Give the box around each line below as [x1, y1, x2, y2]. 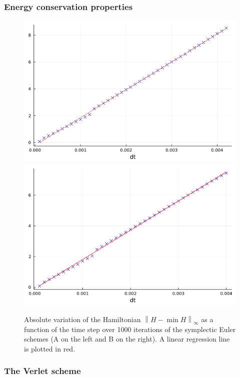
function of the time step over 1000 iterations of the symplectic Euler [24, 324, 236, 334]
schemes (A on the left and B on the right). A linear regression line [24, 334, 230, 344]
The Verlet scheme [4, 365, 81, 377]
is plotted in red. [24, 343, 75, 354]
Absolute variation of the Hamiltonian [24, 314, 141, 324]
